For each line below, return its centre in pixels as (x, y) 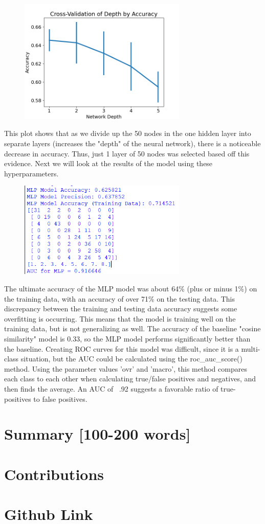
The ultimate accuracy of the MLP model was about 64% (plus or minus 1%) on (131, 288)
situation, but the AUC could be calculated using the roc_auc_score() (131, 359)
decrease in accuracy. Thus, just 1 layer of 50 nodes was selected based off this (127, 153)
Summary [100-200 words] (97, 434)
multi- (251, 348)
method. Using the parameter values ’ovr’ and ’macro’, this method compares (126, 368)
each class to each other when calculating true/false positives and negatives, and (130, 379)
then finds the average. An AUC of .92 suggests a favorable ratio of (111, 388)
